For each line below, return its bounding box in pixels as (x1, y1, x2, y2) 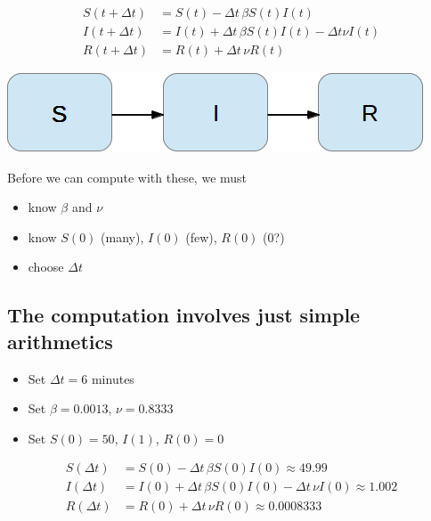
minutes (91, 369, 134, 387)
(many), (101, 227, 144, 246)
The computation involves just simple (7, 301, 361, 329)
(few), (185, 227, 217, 246)
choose (28, 257, 64, 276)
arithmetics (7, 327, 113, 354)
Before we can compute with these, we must (7, 167, 248, 186)
